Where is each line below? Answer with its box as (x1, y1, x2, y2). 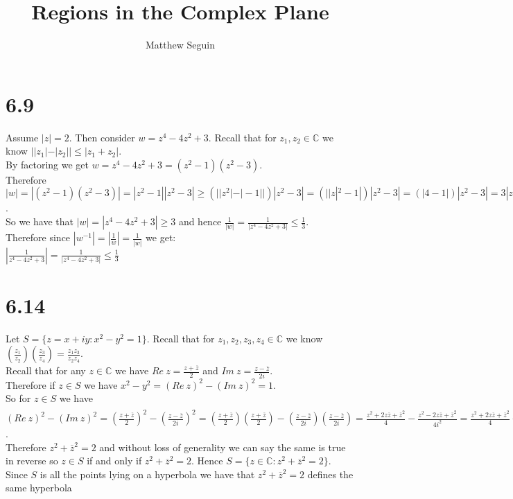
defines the (307, 466, 354, 481)
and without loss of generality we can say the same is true (99, 439, 346, 454)
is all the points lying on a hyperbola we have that (40, 466, 255, 481)
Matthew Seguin (146, 37, 215, 52)
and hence (178, 214, 222, 229)
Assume (6, 130, 39, 144)
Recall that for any (6, 363, 86, 378)
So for (6, 391, 31, 405)
